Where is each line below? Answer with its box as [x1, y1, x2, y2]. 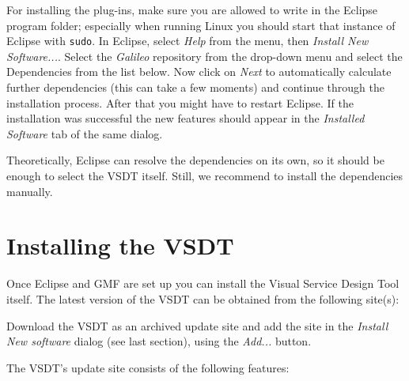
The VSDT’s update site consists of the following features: [6, 359, 290, 375]
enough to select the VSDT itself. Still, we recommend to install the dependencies [6, 168, 403, 183]
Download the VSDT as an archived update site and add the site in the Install [6, 317, 388, 334]
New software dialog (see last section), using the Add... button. [6, 333, 312, 349]
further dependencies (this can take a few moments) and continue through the [6, 79, 384, 96]
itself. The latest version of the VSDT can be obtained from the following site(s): [6, 290, 400, 307]
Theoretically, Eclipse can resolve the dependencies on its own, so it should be [6, 152, 384, 168]
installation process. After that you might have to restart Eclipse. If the [6, 94, 354, 111]
